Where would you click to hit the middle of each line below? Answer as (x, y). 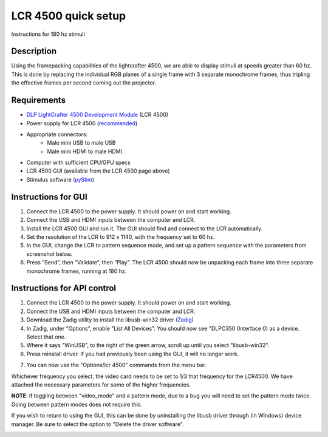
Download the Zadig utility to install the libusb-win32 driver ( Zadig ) (110, 320)
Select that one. (46, 337)
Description (34, 51)
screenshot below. (50, 254)
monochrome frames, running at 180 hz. (77, 271)
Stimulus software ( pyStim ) (60, 179)
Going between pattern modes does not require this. (77, 404)
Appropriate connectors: (57, 134)
